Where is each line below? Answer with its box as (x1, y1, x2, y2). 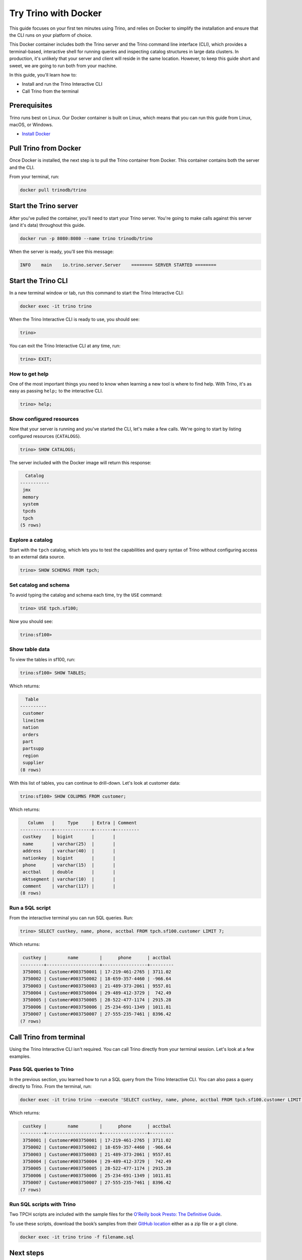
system (23, 501, 39, 507)
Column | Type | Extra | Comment (28, 820, 137, 826)
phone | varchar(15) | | (23, 862, 116, 868)
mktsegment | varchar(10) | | (23, 876, 116, 882)
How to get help (9, 370, 49, 377)
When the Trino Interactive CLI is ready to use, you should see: (9, 317, 140, 323)
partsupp (23, 746, 44, 751)
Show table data (9, 646, 50, 653)
